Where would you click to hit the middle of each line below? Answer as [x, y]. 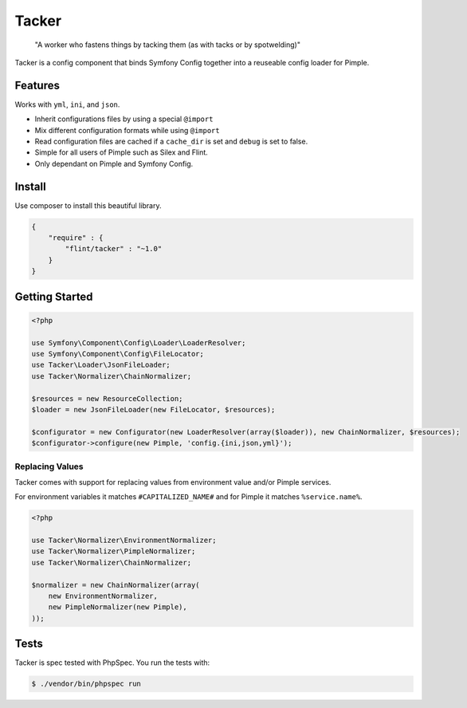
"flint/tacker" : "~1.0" [114, 249]
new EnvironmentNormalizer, [103, 596]
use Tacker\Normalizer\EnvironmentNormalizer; [124, 541]
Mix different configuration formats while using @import [127, 130]
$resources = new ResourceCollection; [107, 398]
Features [37, 85]
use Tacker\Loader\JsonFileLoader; [101, 365]
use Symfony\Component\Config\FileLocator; [118, 354]
